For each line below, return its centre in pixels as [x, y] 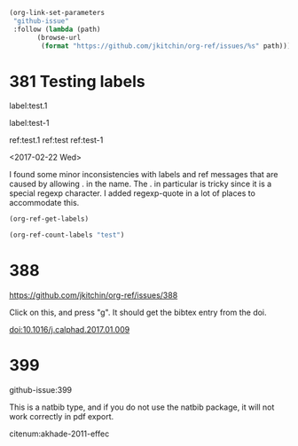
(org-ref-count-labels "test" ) [67, 235]
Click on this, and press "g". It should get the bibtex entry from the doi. [138, 312]
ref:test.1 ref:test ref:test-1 [56, 140]
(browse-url [59, 37]
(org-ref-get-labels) [49, 219]
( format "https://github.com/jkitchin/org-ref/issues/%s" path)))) [168, 46]
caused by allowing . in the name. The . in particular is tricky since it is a [141, 184]
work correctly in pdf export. [62, 416]
